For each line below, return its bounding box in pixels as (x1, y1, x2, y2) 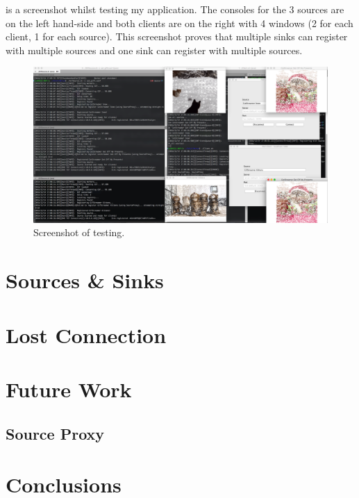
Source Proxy (6, 422, 105, 444)
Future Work (6, 374, 132, 403)
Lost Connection (6, 320, 167, 349)
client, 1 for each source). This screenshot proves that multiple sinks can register (6, 29, 348, 44)
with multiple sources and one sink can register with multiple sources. (6, 42, 303, 57)
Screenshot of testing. (33, 225, 125, 240)
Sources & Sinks (6, 266, 164, 294)
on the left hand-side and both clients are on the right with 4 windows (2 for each (6, 15, 353, 30)
